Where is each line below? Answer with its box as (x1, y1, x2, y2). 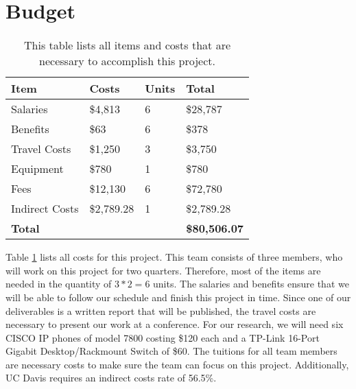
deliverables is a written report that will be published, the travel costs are (5, 303, 316, 318)
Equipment (11, 161, 64, 177)
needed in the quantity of (5, 276, 112, 291)
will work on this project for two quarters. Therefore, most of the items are (5, 263, 321, 277)
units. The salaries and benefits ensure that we (153, 276, 349, 291)
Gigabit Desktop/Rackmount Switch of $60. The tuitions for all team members (5, 344, 337, 358)
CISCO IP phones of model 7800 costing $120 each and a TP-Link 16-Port (5, 330, 320, 344)
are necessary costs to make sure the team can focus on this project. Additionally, (5, 357, 349, 371)
